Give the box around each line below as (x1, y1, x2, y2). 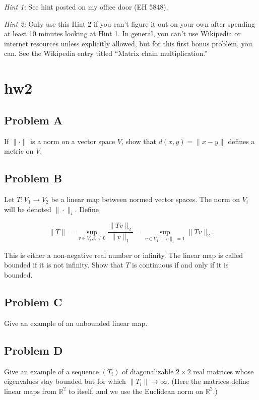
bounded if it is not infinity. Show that (4, 259, 123, 270)
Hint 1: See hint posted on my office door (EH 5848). (4, 2, 168, 12)
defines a (228, 136, 255, 146)
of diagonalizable (122, 366, 174, 376)
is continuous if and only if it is (132, 259, 229, 270)
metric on (4, 146, 34, 156)
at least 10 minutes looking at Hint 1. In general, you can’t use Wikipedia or (4, 28, 241, 39)
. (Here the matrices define (167, 376, 250, 386)
